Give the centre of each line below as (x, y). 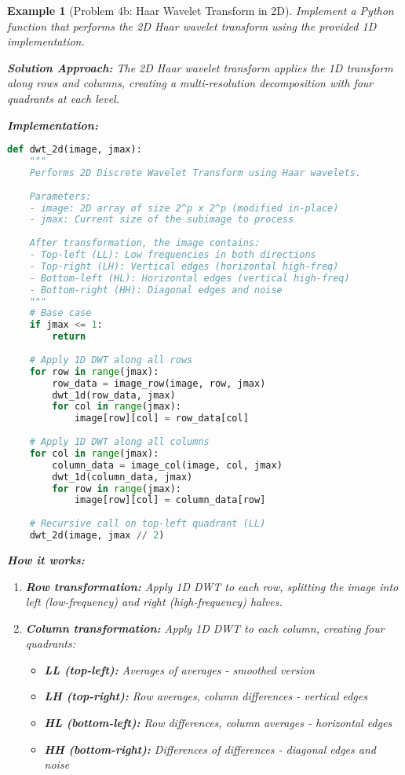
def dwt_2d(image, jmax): (75, 150)
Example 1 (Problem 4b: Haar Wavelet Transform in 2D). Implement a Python (201, 10)
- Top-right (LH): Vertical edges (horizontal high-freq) (184, 266)
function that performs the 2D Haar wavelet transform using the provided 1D (192, 26)
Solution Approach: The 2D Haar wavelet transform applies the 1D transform (200, 67)
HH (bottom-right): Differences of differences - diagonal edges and (210, 749)
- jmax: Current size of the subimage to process (162, 220)
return (69, 337)
